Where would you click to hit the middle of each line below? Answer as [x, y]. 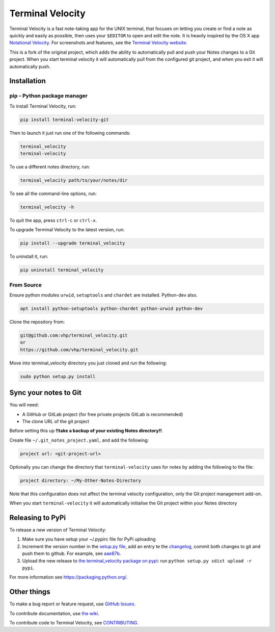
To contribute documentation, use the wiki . [54, 613]
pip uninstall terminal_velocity [62, 270]
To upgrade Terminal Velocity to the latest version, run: [67, 230]
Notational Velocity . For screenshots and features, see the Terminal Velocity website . [99, 43]
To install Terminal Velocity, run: [43, 106]
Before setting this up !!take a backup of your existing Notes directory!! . [86, 431]
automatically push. [30, 66]
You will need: [24, 405]
